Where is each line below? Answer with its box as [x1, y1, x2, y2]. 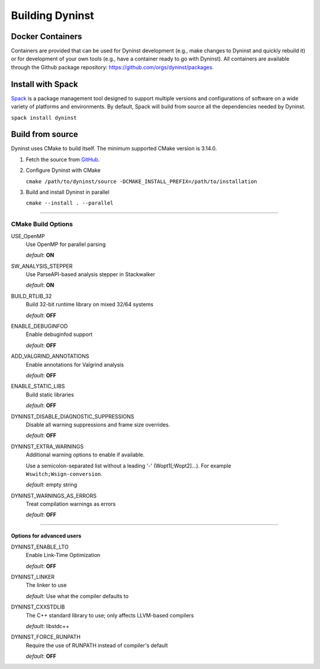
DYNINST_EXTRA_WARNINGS [11, 443, 84, 450]
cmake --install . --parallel [25, 200, 114, 207]
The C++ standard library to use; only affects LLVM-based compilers [25, 612, 194, 619]
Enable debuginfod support [25, 331, 93, 338]
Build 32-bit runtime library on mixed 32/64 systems [25, 301, 153, 308]
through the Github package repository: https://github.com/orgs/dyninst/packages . [11, 63, 214, 71]
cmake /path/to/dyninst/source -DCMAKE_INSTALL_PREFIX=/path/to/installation [25, 178, 257, 185]
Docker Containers [11, 31, 82, 41]
